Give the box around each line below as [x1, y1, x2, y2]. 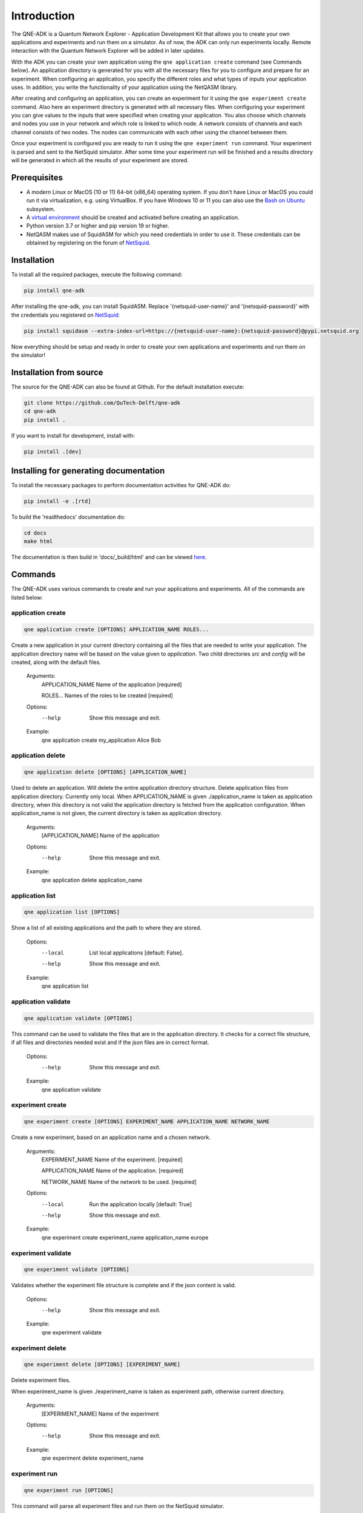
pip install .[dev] [24, 448, 82, 455]
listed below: [11, 594, 44, 601]
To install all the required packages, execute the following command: [11, 271, 183, 278]
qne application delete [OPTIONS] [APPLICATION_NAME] [24, 769, 187, 776]
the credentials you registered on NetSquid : [11, 311, 120, 318]
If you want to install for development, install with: [11, 432, 136, 439]
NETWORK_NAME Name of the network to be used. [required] [41, 1178, 197, 1186]
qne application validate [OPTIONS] [24, 1014, 133, 1022]
